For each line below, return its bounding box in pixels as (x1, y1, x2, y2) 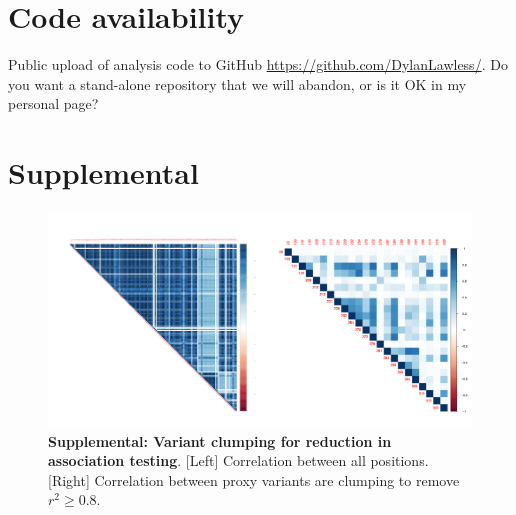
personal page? (8, 93, 99, 114)
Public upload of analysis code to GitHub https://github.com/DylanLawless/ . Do (8, 54, 508, 75)
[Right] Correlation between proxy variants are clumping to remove (48, 469, 460, 490)
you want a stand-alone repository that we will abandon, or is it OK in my (8, 73, 467, 94)
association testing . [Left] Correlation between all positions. (48, 450, 429, 471)
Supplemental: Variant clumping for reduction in (48, 430, 392, 451)
